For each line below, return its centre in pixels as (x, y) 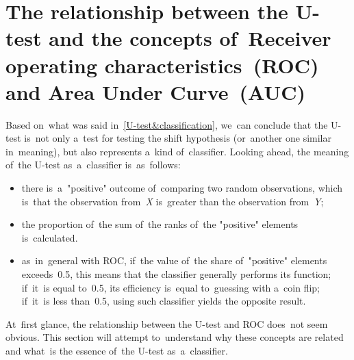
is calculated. (50, 237)
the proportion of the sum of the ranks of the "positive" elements (160, 224)
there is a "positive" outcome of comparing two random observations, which (182, 188)
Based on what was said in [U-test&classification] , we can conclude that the (167, 124)
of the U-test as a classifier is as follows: (93, 165)
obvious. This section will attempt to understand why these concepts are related (175, 337)
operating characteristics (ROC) (162, 65)
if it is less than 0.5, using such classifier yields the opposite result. (164, 301)
